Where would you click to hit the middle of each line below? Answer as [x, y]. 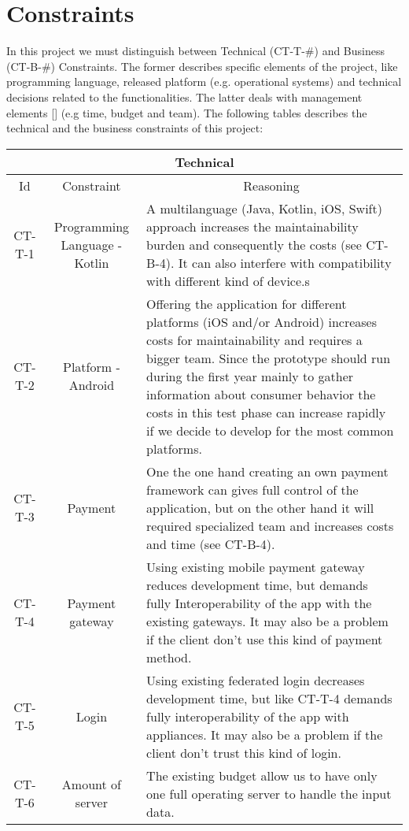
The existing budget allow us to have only [262, 775]
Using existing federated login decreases [256, 680]
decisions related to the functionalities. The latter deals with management [184, 96]
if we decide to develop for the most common [270, 430]
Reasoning [271, 185]
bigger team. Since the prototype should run [269, 358]
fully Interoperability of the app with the [259, 603]
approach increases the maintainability [252, 226]
